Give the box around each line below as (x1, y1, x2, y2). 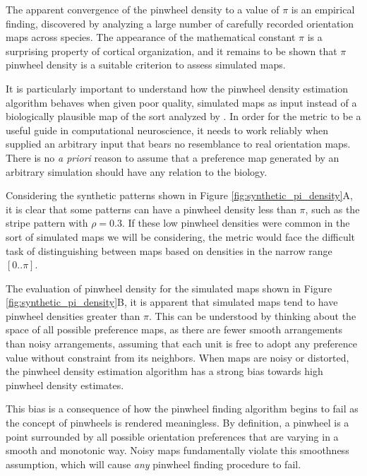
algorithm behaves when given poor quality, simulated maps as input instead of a (6, 95, 357, 109)
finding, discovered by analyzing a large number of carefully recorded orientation (6, 16, 354, 30)
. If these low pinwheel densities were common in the (121, 215, 350, 230)
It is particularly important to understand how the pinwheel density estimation (6, 81, 349, 95)
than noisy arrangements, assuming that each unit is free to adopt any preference (6, 336, 357, 351)
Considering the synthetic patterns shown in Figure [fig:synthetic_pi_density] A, (6, 188, 354, 203)
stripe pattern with (6, 215, 88, 230)
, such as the (305, 201, 360, 216)
